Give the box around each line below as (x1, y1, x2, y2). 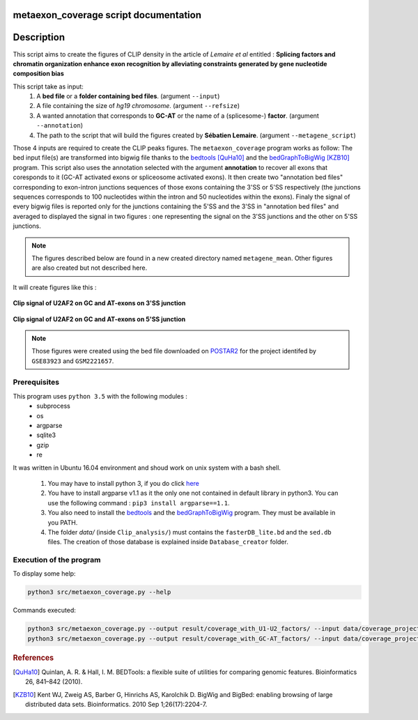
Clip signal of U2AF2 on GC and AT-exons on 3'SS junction (13, 299, 186, 307)
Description (13, 31, 65, 43)
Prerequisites (13, 377, 59, 387)
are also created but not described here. (31, 263, 148, 272)
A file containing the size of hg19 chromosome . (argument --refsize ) (36, 102, 240, 110)
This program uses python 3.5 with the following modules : (13, 392, 188, 400)
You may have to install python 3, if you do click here (47, 479, 200, 487)
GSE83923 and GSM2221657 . (31, 356, 114, 365)
